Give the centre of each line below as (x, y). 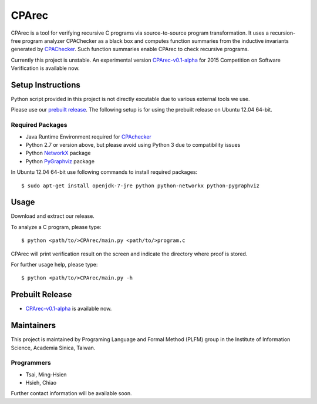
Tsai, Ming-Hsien (46, 374)
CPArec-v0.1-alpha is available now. (69, 309)
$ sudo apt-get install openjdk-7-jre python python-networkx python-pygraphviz (141, 186)
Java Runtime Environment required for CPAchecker (89, 137)
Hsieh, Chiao (41, 383)
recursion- (283, 33)
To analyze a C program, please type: (56, 227)
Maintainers (33, 326)
